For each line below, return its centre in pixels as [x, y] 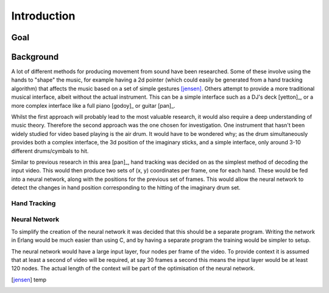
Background [35, 57]
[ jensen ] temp [29, 280]
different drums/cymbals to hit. [50, 151]
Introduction [43, 16]
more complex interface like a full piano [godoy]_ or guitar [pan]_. [94, 105]
